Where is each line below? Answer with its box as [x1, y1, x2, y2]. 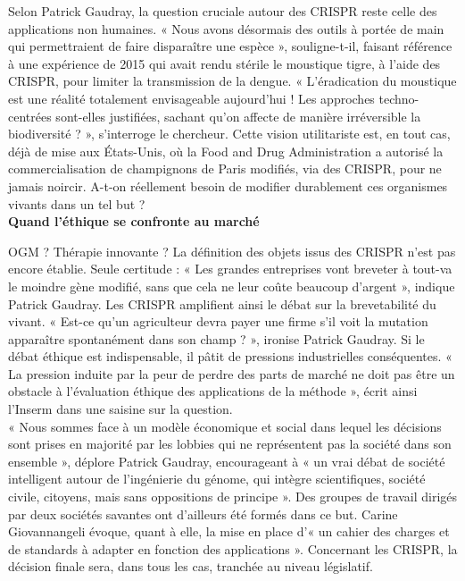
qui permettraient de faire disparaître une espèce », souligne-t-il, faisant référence [8, 37, 453, 55]
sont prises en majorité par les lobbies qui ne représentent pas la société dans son [8, 434, 452, 453]
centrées [8, 106, 52, 125]
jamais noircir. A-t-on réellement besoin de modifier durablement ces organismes [8, 176, 448, 195]
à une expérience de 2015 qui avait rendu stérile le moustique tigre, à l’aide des [8, 54, 441, 72]
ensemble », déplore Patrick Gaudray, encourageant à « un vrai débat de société [8, 451, 445, 470]
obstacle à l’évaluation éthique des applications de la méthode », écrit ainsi [8, 382, 418, 400]
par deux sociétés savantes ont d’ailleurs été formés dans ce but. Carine [8, 504, 398, 523]
